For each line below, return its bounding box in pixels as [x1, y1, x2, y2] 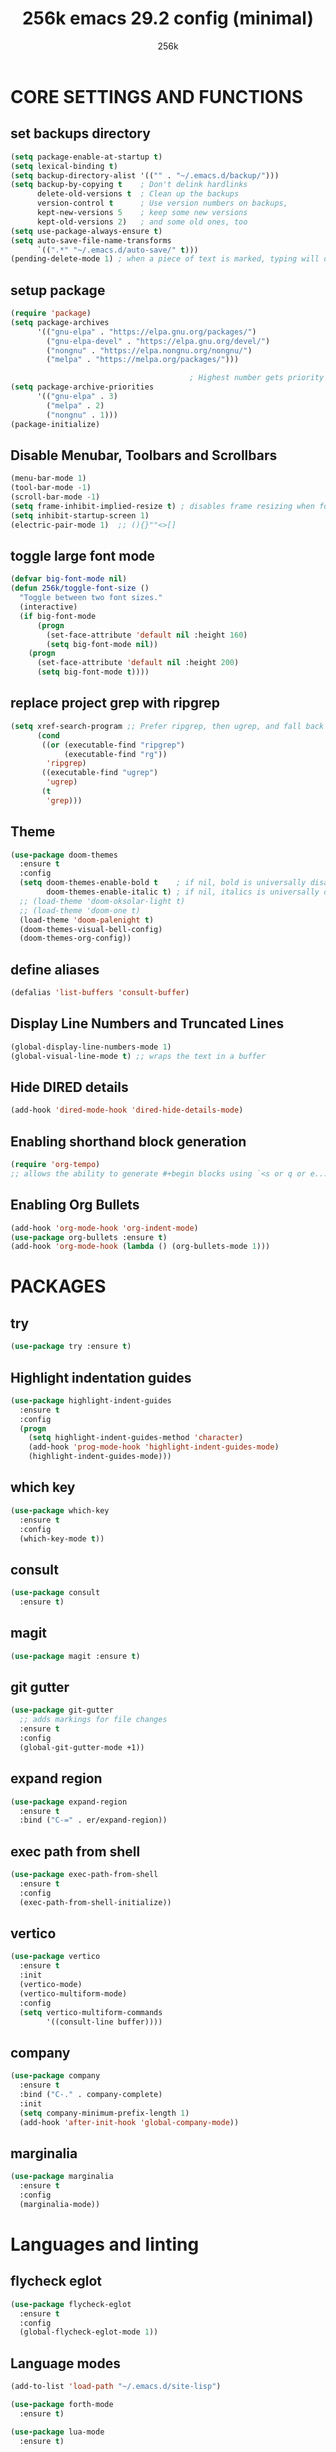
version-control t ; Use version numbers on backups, [36, 198, 288, 209]
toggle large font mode [10, 548, 156, 565]
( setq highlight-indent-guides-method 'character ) [28, 1433, 244, 1443]
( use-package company [10, 2071, 101, 2081]
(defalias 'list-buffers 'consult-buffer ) [10, 988, 190, 998]
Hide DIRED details [10, 1078, 129, 1096]
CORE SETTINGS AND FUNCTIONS [10, 85, 304, 108]
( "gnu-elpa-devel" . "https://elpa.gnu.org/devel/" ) [46, 336, 271, 346]
